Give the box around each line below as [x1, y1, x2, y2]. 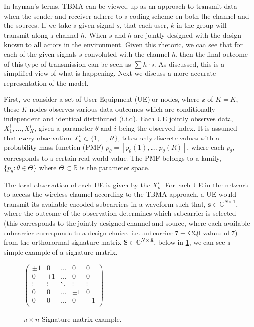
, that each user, [119, 20, 169, 30]
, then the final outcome [176, 48, 248, 59]
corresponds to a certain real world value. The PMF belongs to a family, [4, 153, 221, 163]
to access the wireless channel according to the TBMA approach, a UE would [4, 189, 237, 199]
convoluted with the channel [84, 48, 170, 59]
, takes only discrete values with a [118, 132, 220, 142]
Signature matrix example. [42, 313, 122, 324]
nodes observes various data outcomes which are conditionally [29, 103, 215, 114]
